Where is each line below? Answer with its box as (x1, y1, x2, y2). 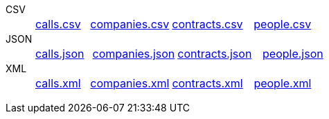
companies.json (92, 47, 175, 61)
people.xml (254, 76, 312, 90)
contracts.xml (172, 76, 243, 90)
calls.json (35, 47, 85, 61)
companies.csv (90, 17, 170, 31)
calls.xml (35, 76, 81, 90)
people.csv (254, 17, 312, 31)
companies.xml (90, 76, 170, 90)
